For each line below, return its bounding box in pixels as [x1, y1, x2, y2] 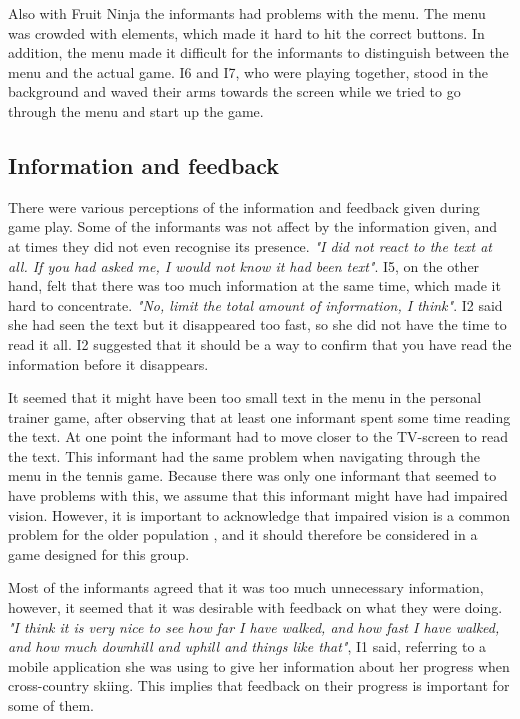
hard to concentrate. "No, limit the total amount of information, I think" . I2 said [8, 294, 503, 315]
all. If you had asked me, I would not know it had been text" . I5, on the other [8, 255, 480, 276]
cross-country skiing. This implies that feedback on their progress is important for [8, 675, 510, 696]
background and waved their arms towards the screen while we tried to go [8, 81, 461, 102]
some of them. [8, 695, 95, 716]
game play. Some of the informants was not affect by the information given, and [8, 216, 498, 237]
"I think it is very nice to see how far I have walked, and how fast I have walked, [8, 616, 500, 637]
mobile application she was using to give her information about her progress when [8, 655, 510, 676]
